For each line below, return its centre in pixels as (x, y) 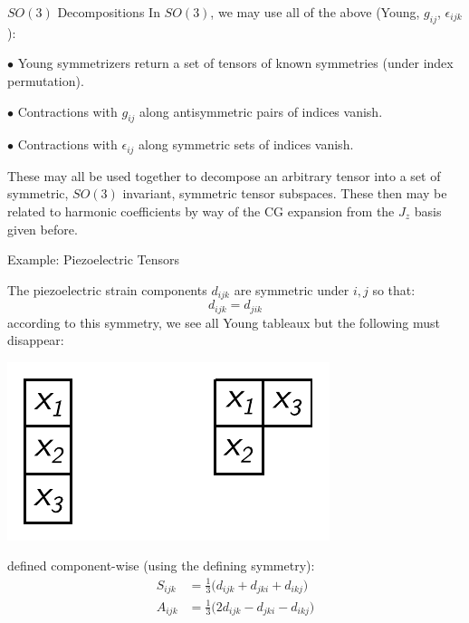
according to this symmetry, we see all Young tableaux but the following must (224, 322)
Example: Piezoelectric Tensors (93, 259)
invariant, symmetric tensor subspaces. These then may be (285, 193)
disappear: (36, 340)
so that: (394, 289)
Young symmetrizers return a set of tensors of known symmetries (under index (235, 63)
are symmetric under (292, 289)
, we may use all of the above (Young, (315, 12)
